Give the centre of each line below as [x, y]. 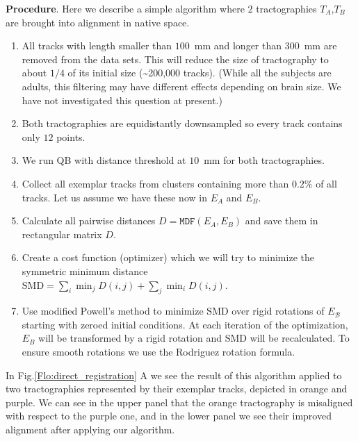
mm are [320, 45]
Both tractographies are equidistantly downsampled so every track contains [182, 123]
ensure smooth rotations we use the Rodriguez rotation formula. [158, 352]
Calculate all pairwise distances [89, 220]
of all [326, 183]
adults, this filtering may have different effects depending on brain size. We [181, 86]
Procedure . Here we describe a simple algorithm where [125, 8]
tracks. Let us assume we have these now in [114, 197]
